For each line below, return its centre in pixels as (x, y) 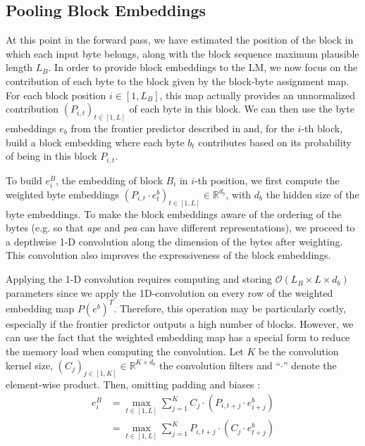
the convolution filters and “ (220, 365)
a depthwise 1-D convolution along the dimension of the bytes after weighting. (174, 241)
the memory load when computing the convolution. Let (125, 351)
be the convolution (299, 351)
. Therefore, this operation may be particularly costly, (230, 308)
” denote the (310, 365)
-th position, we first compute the (267, 180)
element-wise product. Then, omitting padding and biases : (133, 384)
